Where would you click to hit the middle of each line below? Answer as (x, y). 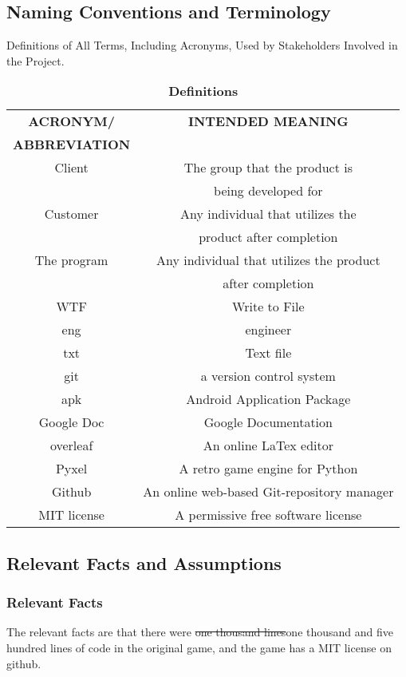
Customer (71, 214)
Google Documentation (268, 422)
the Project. (35, 60)
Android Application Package (268, 399)
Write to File (268, 307)
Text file (268, 353)
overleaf (71, 445)
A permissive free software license (268, 515)
